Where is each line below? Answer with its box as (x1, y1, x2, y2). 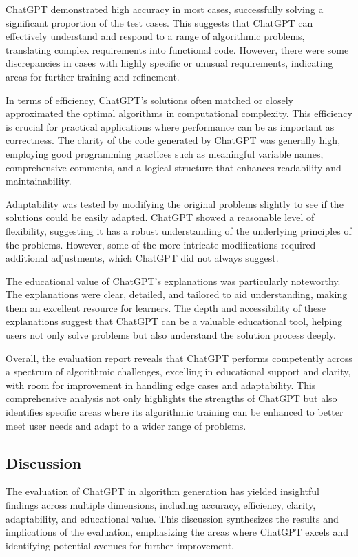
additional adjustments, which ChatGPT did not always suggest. (6, 251, 279, 265)
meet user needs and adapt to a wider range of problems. (6, 418, 246, 432)
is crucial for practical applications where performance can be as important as (6, 119, 335, 134)
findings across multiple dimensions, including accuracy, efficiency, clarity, (6, 498, 316, 512)
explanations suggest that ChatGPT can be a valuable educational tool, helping (6, 314, 343, 328)
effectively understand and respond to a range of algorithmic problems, (6, 29, 305, 43)
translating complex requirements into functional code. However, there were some (6, 42, 349, 56)
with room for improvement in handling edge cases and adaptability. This (6, 377, 316, 392)
